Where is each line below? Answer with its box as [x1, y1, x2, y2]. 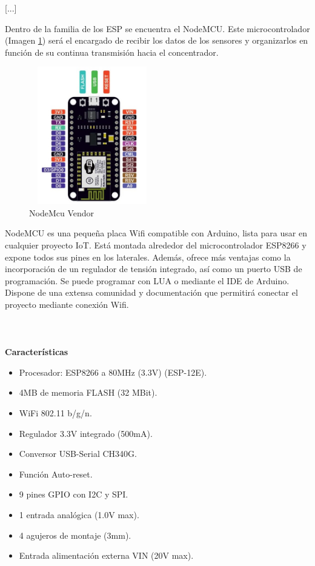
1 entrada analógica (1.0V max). [19, 508, 139, 521]
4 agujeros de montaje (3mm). [19, 528, 131, 541]
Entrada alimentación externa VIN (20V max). [19, 549, 194, 562]
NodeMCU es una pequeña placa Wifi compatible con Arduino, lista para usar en [5, 227, 307, 239]
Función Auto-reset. [19, 467, 93, 480]
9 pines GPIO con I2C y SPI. [19, 488, 128, 501]
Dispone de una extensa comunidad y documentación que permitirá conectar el [5, 286, 298, 299]
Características [5, 345, 68, 358]
